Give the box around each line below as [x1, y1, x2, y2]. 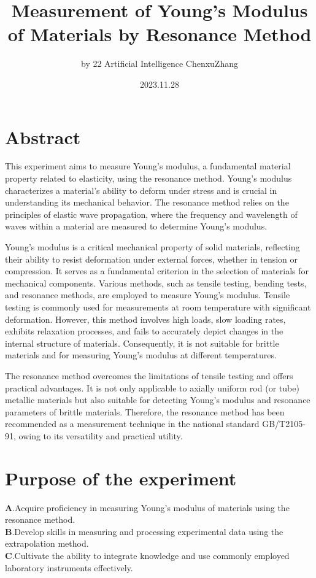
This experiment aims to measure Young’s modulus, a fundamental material [5, 160, 291, 172]
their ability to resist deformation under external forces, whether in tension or [5, 252, 298, 265]
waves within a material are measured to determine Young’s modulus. [5, 220, 268, 233]
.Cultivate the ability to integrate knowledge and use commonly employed [12, 549, 290, 561]
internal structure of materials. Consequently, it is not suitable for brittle [5, 336, 279, 349]
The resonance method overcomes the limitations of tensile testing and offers [5, 369, 293, 382]
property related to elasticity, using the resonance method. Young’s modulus [5, 172, 292, 185]
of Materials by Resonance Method [7, 21, 312, 47]
